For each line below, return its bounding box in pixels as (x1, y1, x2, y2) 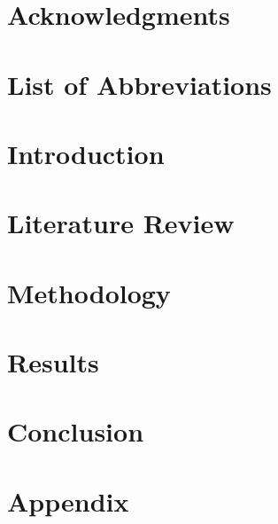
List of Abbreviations (7, 66, 272, 102)
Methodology (7, 274, 171, 310)
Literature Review (7, 205, 235, 241)
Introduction (7, 135, 165, 171)
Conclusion (7, 413, 144, 450)
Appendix (7, 482, 129, 519)
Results (7, 344, 99, 380)
